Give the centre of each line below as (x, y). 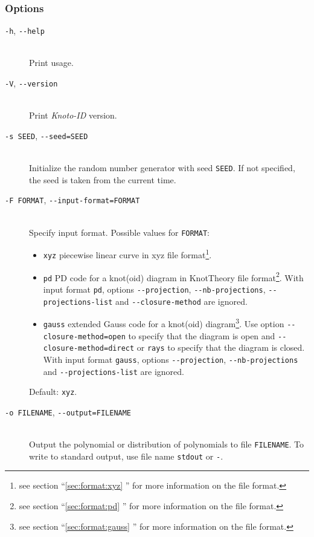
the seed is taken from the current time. (103, 179)
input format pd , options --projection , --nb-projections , (154, 289)
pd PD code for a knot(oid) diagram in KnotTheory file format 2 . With (173, 276)
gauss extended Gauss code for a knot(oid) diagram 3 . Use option (164, 323)
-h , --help (25, 31)
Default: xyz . (53, 392)
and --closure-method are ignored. (181, 301)
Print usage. (51, 63)
